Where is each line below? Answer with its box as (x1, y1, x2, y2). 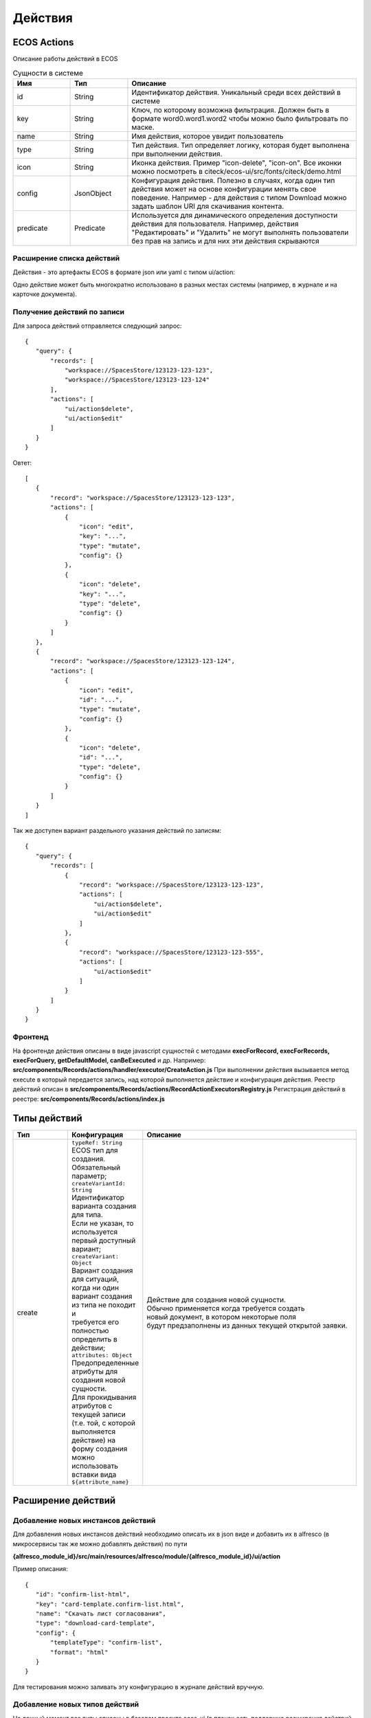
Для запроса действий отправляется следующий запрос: (12, 322, 182, 330)
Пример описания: (12, 1565, 68, 1573)
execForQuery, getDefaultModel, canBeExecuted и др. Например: (12, 1056, 206, 1064)
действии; (71, 1343, 106, 1353)
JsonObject (74, 188, 112, 198)
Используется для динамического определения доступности (131, 210, 338, 220)
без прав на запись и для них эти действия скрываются (131, 236, 319, 245)
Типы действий (12, 1113, 82, 1124)
